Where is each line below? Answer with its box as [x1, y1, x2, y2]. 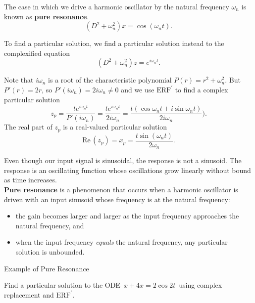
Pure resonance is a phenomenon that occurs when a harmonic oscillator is [4, 184, 238, 195]
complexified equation [4, 47, 70, 58]
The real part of [4, 122, 52, 132]
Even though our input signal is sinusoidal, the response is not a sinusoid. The [4, 155, 242, 166]
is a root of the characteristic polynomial [48, 75, 172, 85]
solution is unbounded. [15, 247, 85, 257]
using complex [179, 280, 222, 290]
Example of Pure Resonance [4, 263, 89, 273]
